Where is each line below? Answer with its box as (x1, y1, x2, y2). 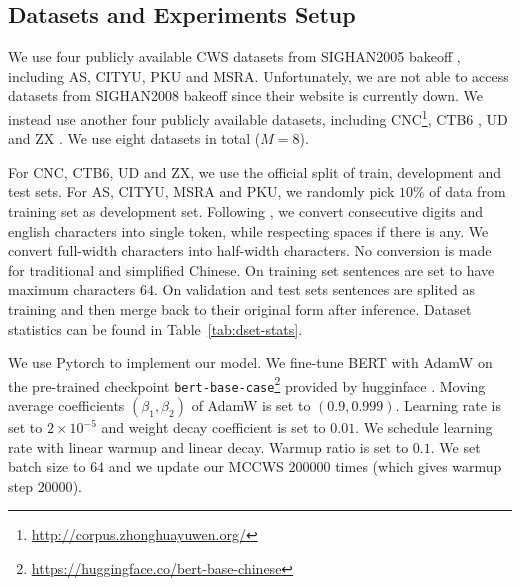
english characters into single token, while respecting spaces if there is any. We (8, 220, 489, 241)
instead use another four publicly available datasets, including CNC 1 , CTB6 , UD (8, 105, 508, 129)
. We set (430, 436, 481, 457)
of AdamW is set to (191, 395, 311, 416)
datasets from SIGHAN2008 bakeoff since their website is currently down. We (8, 85, 484, 106)
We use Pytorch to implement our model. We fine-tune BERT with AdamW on (8, 352, 493, 373)
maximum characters (8, 279, 136, 300)
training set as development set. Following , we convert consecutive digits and (8, 201, 484, 222)
